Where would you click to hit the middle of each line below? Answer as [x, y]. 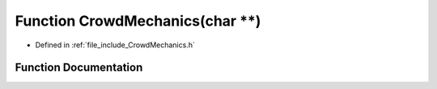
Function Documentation [79, 68]
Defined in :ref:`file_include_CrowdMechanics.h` [115, 45]
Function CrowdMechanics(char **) [138, 21]
